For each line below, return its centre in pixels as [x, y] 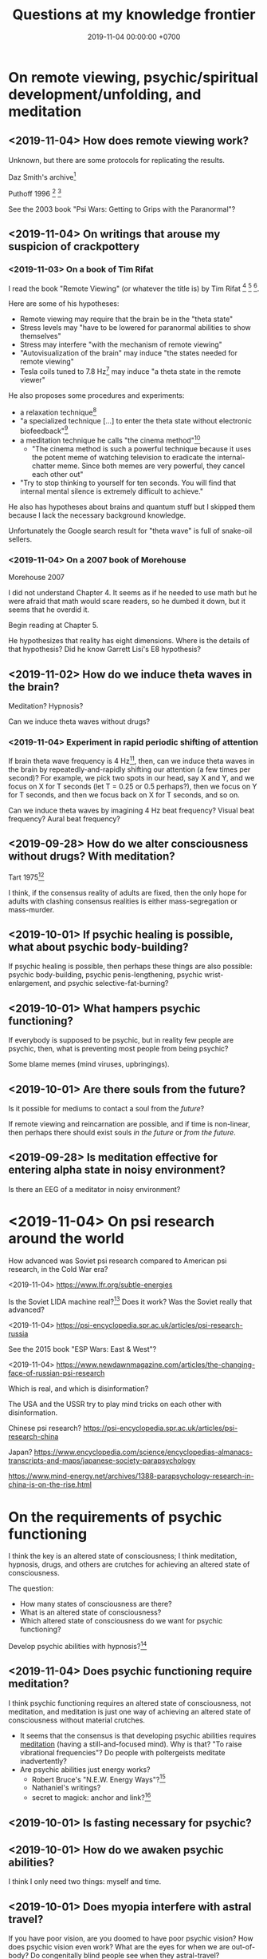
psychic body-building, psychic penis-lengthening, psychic [106, 975]
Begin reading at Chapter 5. [53, 626]
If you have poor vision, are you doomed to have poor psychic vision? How [131, 1938]
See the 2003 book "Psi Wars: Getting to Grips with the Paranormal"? [122, 209]
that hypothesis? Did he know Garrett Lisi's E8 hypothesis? [105, 650]
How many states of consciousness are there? [96, 1604]
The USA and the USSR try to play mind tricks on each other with [115, 1405]
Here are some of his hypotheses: [64, 304]
